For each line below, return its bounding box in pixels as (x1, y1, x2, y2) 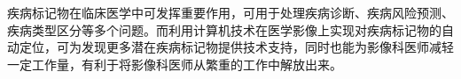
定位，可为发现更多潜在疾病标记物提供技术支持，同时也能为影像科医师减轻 (19, 38, 454, 56)
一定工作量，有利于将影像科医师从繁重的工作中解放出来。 (7, 54, 342, 73)
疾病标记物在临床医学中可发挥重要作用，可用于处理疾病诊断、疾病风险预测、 (7, 4, 454, 21)
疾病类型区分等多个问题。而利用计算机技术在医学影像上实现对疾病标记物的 (7, 20, 441, 39)
